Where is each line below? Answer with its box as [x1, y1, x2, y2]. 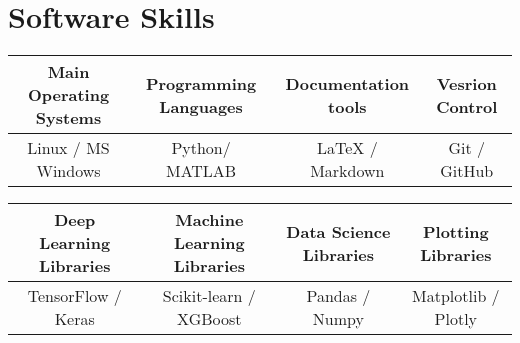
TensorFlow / [27, 284, 122, 308]
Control [436, 94, 498, 118]
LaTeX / [316, 136, 378, 160]
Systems [35, 106, 102, 130]
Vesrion [436, 71, 497, 95]
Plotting [422, 219, 489, 243]
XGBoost [177, 307, 242, 331]
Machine [175, 208, 244, 232]
